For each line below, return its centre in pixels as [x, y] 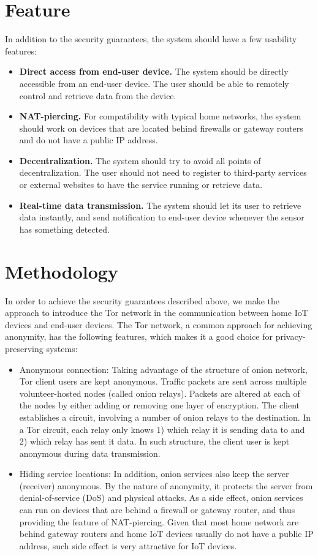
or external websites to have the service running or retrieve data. [141, 185]
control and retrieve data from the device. [98, 95]
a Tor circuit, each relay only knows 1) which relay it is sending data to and [162, 429]
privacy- [290, 336]
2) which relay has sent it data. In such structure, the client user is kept [154, 441]
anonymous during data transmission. [90, 453]
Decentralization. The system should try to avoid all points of [140, 160]
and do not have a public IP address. [89, 140]
